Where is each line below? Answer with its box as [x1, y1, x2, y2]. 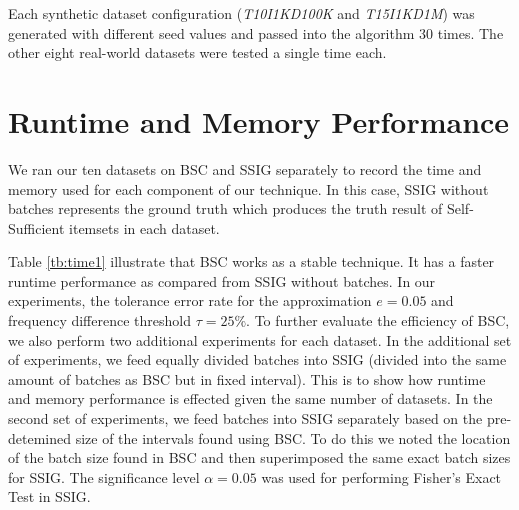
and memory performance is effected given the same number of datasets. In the [8, 388, 493, 409]
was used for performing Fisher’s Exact [261, 466, 502, 487]
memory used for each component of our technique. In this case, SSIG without [8, 178, 489, 199]
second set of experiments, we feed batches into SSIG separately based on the [8, 408, 483, 429]
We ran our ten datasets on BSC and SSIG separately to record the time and [8, 158, 482, 179]
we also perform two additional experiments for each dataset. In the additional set [8, 329, 512, 350]
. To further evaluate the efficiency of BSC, [246, 310, 510, 331]
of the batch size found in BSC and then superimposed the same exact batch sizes [8, 447, 511, 468]
